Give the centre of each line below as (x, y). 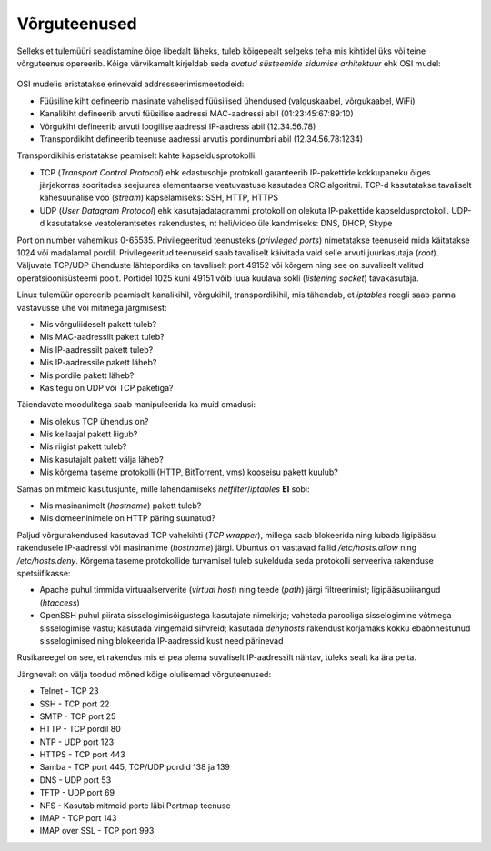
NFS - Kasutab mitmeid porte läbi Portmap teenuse (135, 806)
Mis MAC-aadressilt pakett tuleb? (102, 337)
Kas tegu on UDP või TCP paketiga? (106, 387)
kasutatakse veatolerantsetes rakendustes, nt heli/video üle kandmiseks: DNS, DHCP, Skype (220, 224)
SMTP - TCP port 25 (78, 716)
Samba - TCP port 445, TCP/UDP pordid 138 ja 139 (135, 767)
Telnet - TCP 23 (69, 691)
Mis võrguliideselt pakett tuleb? (98, 324)
